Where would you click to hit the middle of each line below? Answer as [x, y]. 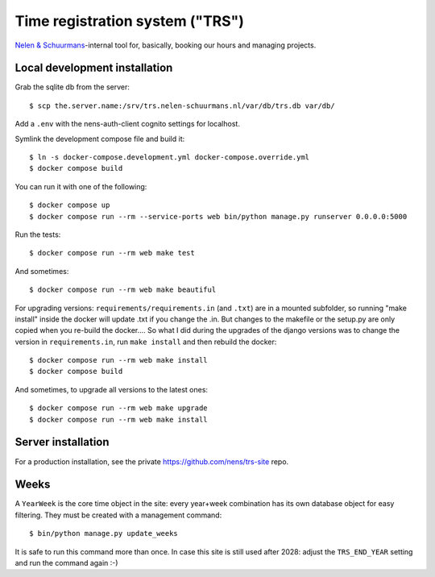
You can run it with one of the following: [81, 186]
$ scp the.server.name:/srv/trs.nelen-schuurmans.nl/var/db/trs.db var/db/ [182, 106]
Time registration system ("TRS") [130, 21]
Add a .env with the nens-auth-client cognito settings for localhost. [128, 124]
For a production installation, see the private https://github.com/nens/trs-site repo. [152, 461]
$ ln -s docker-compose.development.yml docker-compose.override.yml [170, 158]
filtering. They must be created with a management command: [118, 515]
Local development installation [94, 68]
